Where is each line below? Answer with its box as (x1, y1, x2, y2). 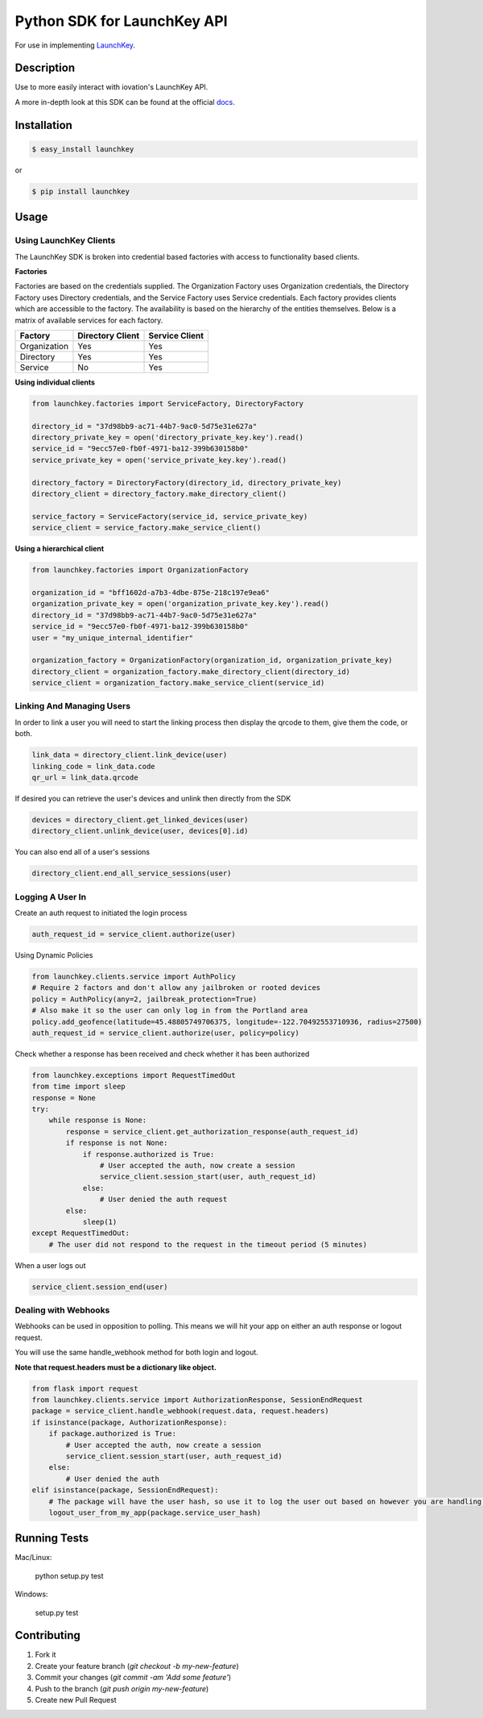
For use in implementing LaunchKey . (14, 40, 136, 50)
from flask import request (31, 1383, 138, 1393)
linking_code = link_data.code (31, 762, 156, 771)
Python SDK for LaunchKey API (14, 12, 228, 30)
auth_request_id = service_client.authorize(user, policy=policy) (31, 1028, 299, 1038)
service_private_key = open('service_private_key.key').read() (31, 455, 287, 464)
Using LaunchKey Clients (14, 235, 116, 246)
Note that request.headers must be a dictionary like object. (14, 1362, 217, 1372)
